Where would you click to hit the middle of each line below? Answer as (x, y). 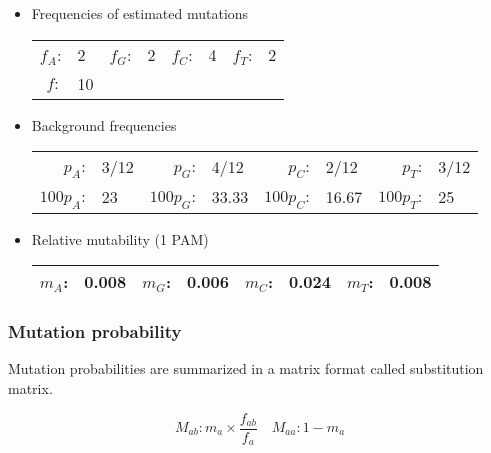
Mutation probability (95, 331)
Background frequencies (104, 124)
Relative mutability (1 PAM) (120, 238)
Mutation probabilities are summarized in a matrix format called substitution (246, 368)
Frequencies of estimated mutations (140, 13)
